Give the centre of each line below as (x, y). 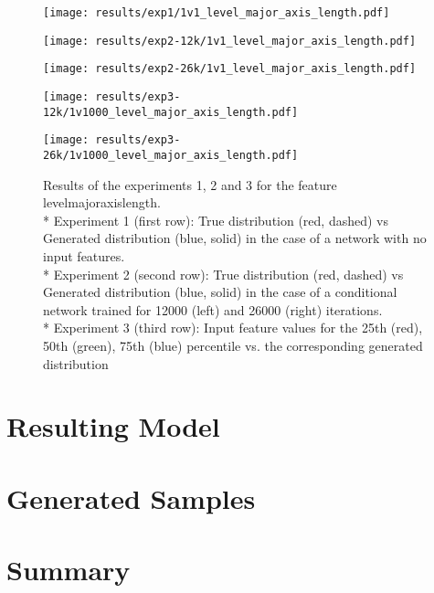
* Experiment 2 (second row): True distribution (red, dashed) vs (223, 274)
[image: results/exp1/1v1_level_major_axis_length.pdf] (217, 13)
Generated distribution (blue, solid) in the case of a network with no (235, 238)
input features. (84, 255)
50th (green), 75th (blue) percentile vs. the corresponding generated (233, 345)
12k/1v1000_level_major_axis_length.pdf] (171, 112)
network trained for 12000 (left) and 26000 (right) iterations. (213, 309)
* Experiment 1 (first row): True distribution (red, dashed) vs (216, 220)
